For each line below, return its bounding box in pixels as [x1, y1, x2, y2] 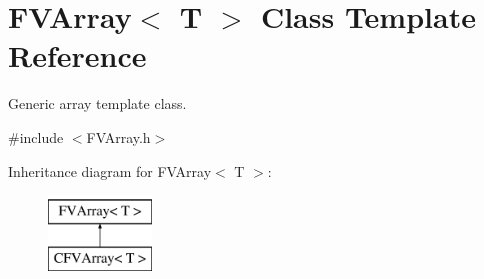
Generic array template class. [8, 93, 187, 114]
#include [8, 126, 64, 147]
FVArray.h [86, 126, 151, 147]
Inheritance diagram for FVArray [8, 160, 212, 181]
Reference [8, 35, 147, 76]
